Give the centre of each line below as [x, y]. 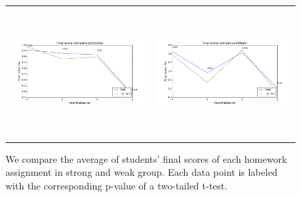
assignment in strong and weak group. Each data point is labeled [142, 172]
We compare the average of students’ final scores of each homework [146, 158]
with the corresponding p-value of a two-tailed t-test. [117, 185]
